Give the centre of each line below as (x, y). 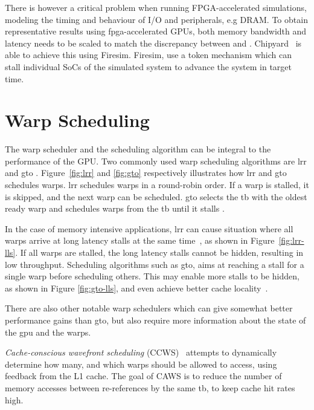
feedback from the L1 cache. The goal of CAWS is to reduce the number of (143, 376)
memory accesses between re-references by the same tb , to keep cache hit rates (150, 387)
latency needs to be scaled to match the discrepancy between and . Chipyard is (153, 43)
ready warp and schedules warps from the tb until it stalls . (115, 208)
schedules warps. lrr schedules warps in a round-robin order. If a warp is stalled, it (157, 185)
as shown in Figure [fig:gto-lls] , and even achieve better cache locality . (136, 288)
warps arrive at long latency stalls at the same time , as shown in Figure (140, 240)
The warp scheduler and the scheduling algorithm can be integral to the (138, 149)
